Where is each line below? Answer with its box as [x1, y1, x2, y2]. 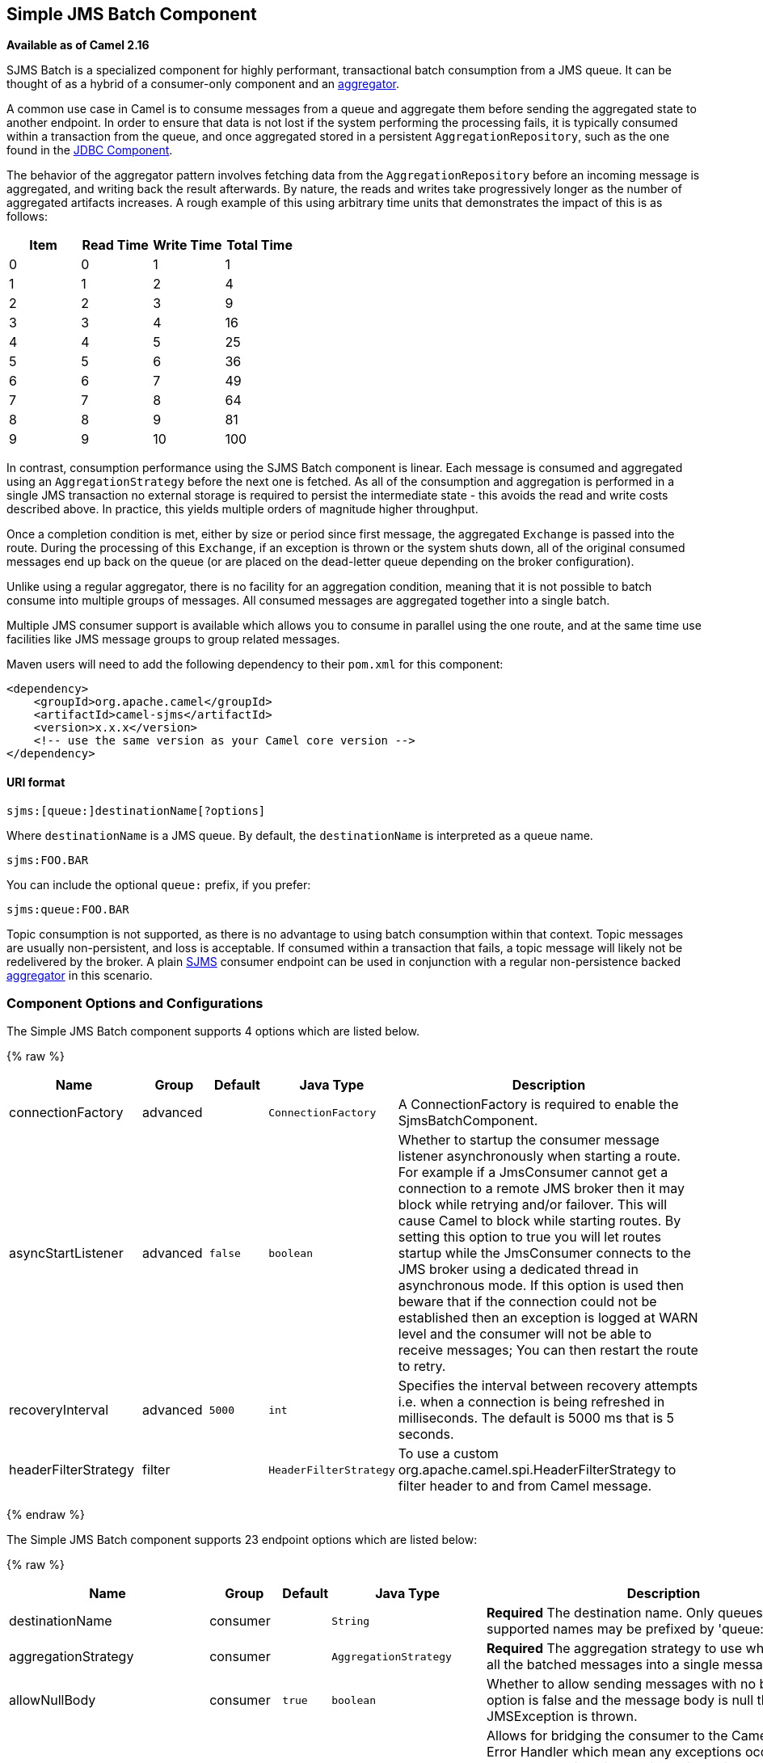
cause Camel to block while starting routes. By [398, 1213, 681, 1229]
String [331, 1614, 370, 1627]
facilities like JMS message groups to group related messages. [6, 632, 340, 647]
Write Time [153, 237, 222, 254]
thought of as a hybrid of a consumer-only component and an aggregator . [6, 77, 399, 91]
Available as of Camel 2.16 [6, 38, 150, 53]
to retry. [398, 1358, 446, 1375]
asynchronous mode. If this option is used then [398, 1277, 684, 1294]
